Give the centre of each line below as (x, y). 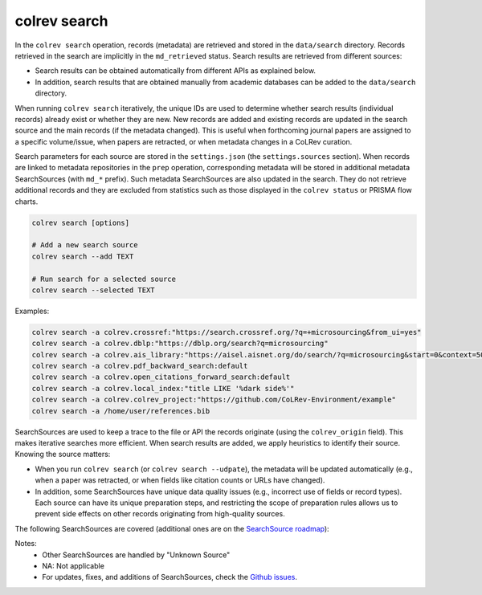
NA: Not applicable (73, 565)
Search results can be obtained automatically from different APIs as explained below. (176, 71)
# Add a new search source (85, 245)
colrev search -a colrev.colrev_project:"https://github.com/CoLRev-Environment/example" (214, 400)
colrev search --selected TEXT (94, 290)
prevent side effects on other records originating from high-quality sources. (160, 514)
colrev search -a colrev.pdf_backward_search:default (140, 366)
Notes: (26, 544)
